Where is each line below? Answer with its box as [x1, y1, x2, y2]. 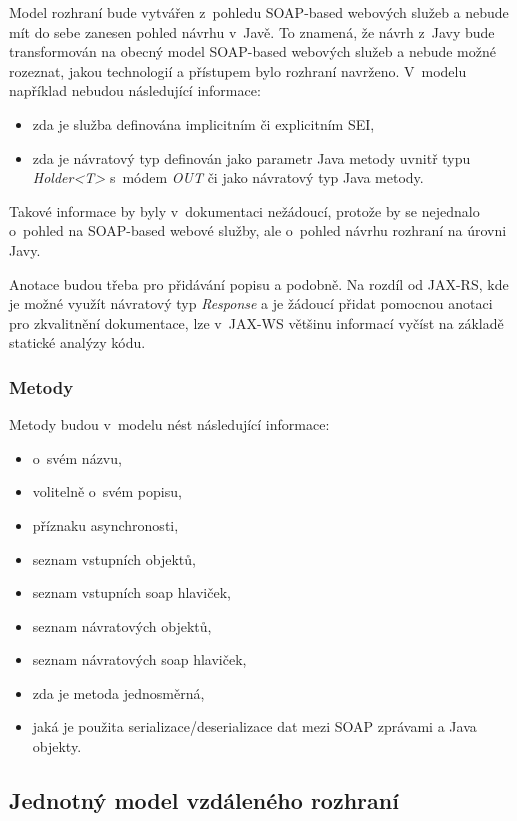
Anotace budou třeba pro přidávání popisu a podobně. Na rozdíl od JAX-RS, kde [9, 273, 509, 294]
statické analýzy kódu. [9, 332, 146, 353]
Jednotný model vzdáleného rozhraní [9, 785, 399, 816]
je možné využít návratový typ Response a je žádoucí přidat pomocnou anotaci [9, 293, 493, 314]
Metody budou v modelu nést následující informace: [9, 414, 330, 435]
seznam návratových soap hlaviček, [32, 649, 247, 670]
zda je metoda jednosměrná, [32, 682, 205, 703]
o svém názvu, [32, 447, 122, 468]
